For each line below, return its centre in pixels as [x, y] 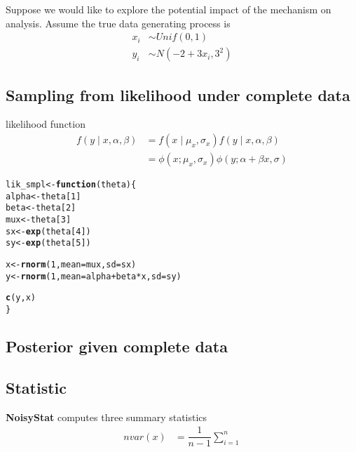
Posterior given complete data [117, 346]
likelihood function [46, 124]
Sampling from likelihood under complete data [178, 94]
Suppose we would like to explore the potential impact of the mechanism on [169, 9]
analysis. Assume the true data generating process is [118, 23]
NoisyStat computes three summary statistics [107, 417]
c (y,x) [21, 298]
